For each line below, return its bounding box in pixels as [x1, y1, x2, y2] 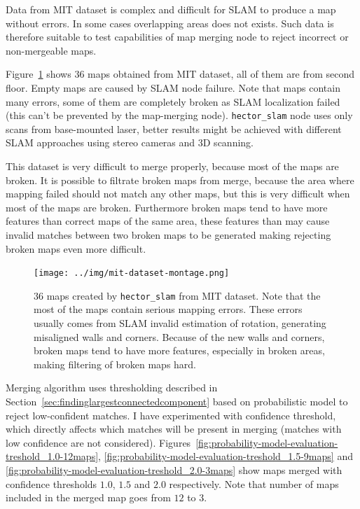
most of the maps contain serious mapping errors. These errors [34, 302, 303, 316]
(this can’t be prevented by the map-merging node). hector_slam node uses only [6, 108, 353, 123]
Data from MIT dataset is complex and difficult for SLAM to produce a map [6, 2, 336, 16]
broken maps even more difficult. [6, 241, 146, 256]
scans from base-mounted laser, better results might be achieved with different [6, 121, 342, 136]
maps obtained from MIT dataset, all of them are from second [88, 67, 355, 81]
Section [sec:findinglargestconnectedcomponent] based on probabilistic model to [6, 394, 348, 409]
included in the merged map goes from [6, 490, 171, 505]
